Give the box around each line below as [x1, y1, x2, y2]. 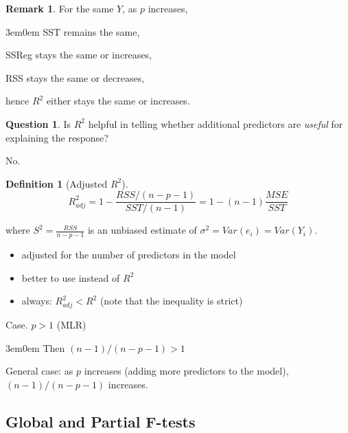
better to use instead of [21, 270, 120, 285]
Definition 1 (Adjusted [5, 176, 108, 190]
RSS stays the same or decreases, [5, 70, 145, 85]
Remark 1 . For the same [5, 1, 114, 15]
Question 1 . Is [5, 116, 71, 131]
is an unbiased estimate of [87, 223, 197, 237]
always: [21, 293, 52, 308]
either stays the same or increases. [46, 93, 190, 108]
